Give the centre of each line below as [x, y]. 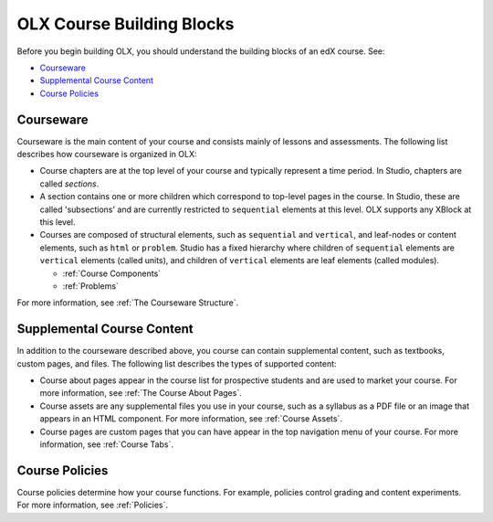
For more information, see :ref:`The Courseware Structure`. [128, 303]
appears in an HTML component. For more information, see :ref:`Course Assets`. [191, 419]
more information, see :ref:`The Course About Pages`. [141, 393]
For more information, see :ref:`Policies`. [93, 505]
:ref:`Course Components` [112, 273]
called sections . [69, 184]
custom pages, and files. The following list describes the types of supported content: [177, 363]
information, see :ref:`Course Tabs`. [106, 444]
